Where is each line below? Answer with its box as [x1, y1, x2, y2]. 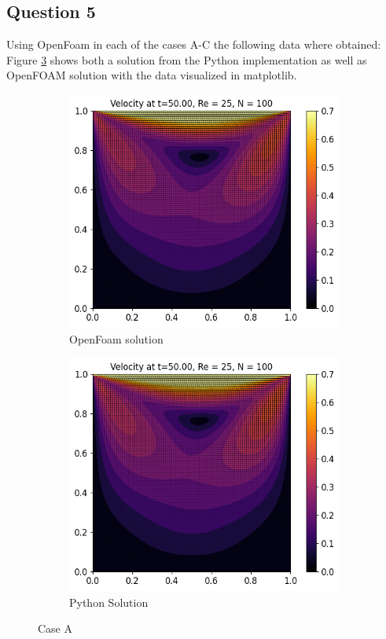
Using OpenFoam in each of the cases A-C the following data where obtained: [6, 36, 381, 53]
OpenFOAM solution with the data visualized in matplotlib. [6, 67, 297, 83]
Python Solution [69, 593, 149, 610]
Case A [38, 620, 73, 637]
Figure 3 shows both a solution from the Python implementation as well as [6, 51, 367, 68]
